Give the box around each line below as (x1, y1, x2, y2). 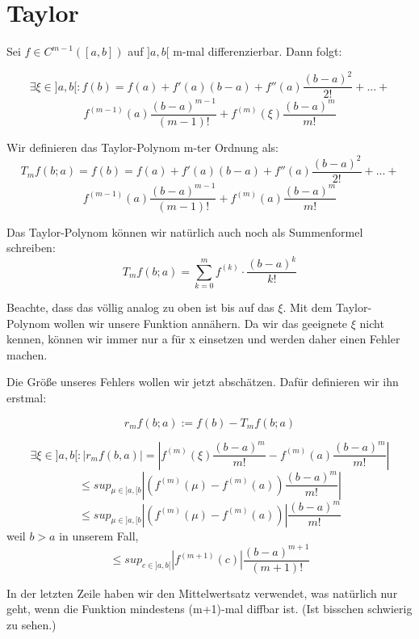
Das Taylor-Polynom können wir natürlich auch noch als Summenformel (6, 223, 363, 240)
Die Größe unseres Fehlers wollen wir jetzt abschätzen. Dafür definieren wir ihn (6, 373, 399, 390)
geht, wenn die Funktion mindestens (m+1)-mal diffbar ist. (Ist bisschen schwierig (6, 600, 413, 617)
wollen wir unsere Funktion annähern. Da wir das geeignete (53, 314, 348, 331)
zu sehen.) (6, 616, 57, 633)
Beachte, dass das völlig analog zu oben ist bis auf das (6, 299, 274, 316)
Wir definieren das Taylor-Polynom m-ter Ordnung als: (6, 138, 279, 155)
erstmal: (6, 389, 47, 406)
